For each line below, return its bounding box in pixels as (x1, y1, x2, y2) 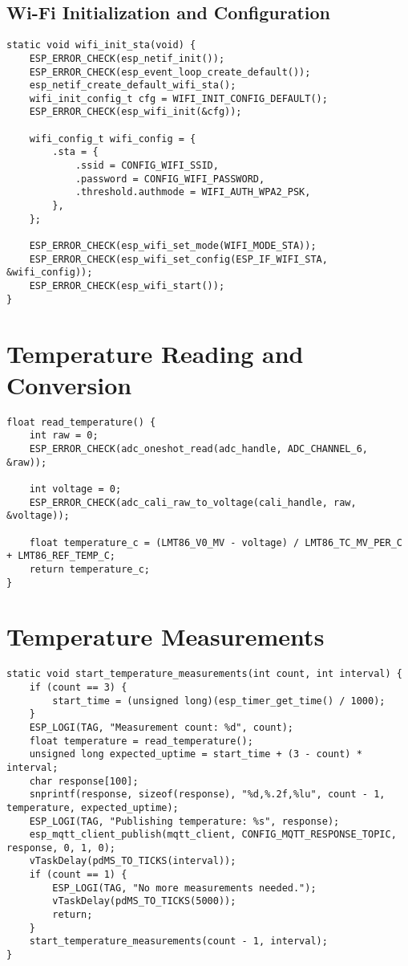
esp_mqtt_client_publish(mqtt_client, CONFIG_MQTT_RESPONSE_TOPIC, (29, 829, 397, 841)
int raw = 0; (29, 430, 99, 442)
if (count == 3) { (29, 681, 127, 693)
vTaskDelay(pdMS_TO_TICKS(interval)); (29, 855, 236, 867)
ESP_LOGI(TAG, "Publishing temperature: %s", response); (29, 815, 340, 827)
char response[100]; (29, 775, 139, 787)
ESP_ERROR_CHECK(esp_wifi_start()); (29, 280, 225, 292)
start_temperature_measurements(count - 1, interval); (29, 935, 328, 948)
